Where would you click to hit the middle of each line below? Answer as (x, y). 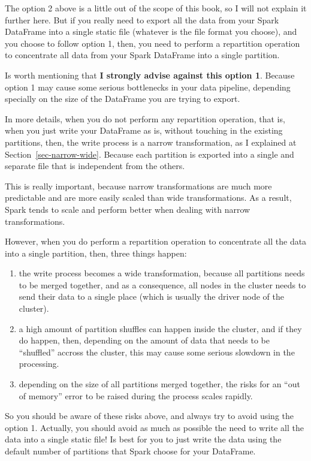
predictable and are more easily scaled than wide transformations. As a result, (148, 198)
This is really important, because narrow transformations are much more (138, 186)
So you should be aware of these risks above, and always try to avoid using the (150, 416)
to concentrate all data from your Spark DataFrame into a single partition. (142, 55)
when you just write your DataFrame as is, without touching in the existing (144, 130)
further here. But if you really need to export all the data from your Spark (142, 19)
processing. (39, 364)
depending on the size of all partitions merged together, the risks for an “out (159, 384)
